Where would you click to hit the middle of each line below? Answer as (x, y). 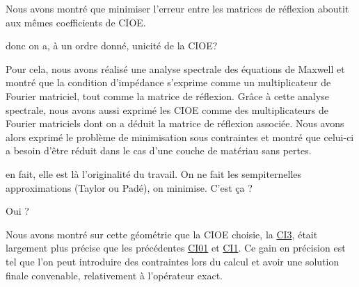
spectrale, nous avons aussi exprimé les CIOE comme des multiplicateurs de (167, 109)
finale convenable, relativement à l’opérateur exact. (114, 275)
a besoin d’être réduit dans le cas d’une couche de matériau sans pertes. (159, 150)
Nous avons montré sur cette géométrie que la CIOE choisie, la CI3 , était (162, 234)
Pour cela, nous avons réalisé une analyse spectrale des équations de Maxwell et (175, 68)
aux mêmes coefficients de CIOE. (76, 22)
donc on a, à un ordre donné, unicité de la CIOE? (112, 46)
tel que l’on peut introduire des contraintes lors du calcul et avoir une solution (173, 261)
